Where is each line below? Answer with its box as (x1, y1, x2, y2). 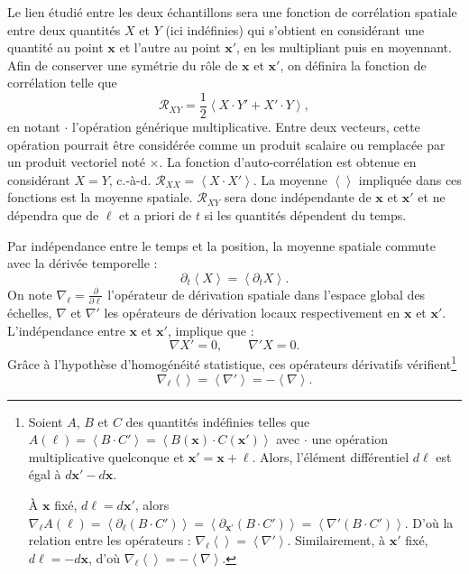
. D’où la (404, 513, 454, 532)
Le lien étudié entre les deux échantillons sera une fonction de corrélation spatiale (7, 3, 457, 21)
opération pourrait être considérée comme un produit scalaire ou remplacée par (7, 134, 446, 153)
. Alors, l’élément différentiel (252, 447, 409, 466)
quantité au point (7, 38, 104, 57)
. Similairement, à (287, 531, 386, 550)
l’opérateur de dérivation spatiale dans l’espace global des (107, 284, 426, 303)
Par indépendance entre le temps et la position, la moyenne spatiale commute (7, 236, 436, 255)
